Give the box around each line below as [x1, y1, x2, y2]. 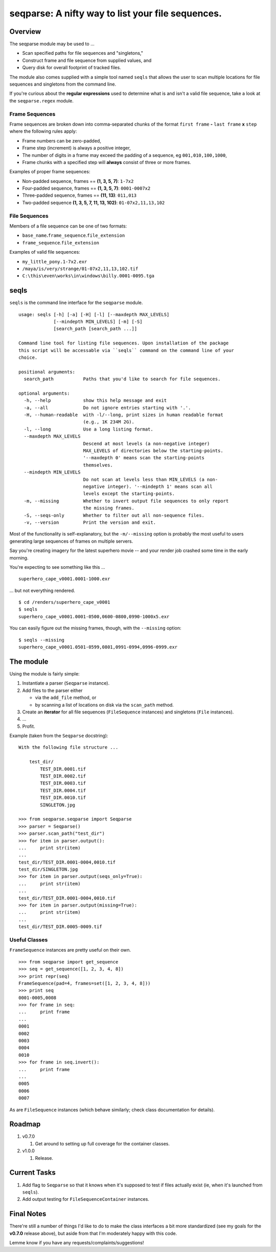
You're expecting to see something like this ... [9, 564, 106, 570]
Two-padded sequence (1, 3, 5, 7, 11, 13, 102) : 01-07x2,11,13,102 [22, 199, 165, 206]
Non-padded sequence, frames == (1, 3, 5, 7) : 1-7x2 [22, 178, 134, 184]
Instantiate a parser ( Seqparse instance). [22, 680, 110, 686]
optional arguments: [18, 390, 70, 396]
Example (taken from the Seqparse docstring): [9, 733, 108, 739]
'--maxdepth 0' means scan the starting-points [83, 455, 204, 461]
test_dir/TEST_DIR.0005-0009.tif [18, 924, 102, 930]
